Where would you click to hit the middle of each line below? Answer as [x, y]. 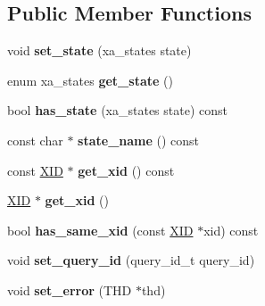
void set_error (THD [70, 289]
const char [35, 140]
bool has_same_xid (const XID [100, 230]
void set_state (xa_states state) [99, 50]
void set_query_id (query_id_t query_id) [131, 260]
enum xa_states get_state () [90, 80]
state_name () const [139, 140]
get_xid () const [126, 170]
